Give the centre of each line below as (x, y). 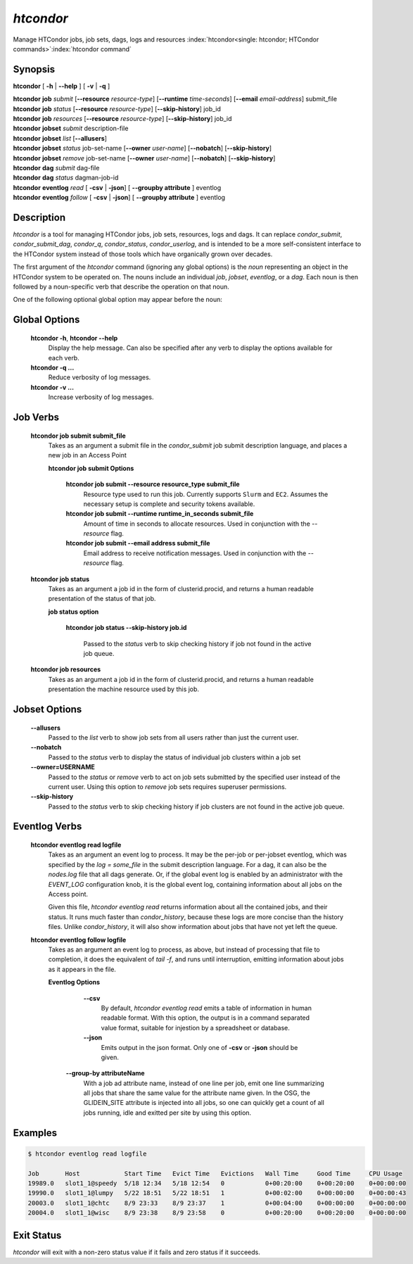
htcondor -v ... (52, 387)
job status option (74, 612)
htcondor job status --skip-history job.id (126, 628)
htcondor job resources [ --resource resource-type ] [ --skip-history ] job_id (122, 119)
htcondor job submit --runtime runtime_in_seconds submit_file (160, 514)
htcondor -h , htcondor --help (74, 338)
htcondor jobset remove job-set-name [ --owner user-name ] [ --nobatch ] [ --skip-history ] (144, 158)
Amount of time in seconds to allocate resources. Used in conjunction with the (197, 524)
